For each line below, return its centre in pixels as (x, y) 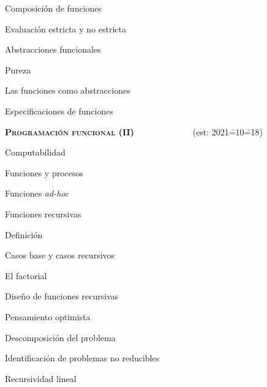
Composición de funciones (54, 8)
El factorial (26, 275)
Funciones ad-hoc (37, 193)
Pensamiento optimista (48, 316)
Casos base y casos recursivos (60, 255)
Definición (24, 234)
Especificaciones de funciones (59, 111)
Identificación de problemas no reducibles (82, 358)
